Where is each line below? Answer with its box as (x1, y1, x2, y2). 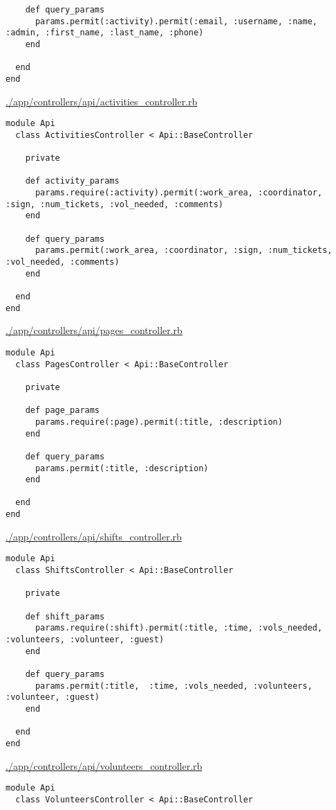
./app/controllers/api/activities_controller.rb (6, 94, 198, 108)
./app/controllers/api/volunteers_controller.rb (6, 758, 203, 773)
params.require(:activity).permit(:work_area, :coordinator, (35, 188, 323, 198)
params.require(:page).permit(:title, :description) (35, 416, 283, 427)
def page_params (25, 405, 100, 416)
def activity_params (25, 176, 120, 186)
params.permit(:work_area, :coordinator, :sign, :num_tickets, (35, 245, 333, 256)
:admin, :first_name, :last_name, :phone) (6, 28, 204, 38)
